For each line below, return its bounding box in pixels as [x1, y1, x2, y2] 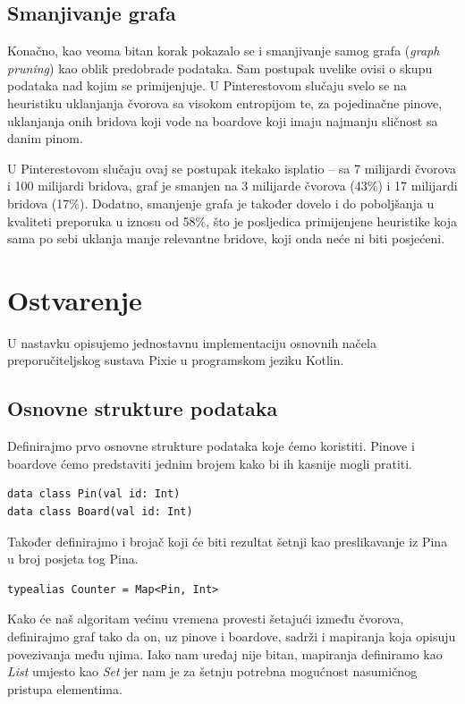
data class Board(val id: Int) [7, 505, 193, 519]
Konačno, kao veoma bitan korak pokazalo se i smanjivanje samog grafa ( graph [7, 41, 440, 60]
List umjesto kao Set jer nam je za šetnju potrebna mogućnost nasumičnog [7, 662, 418, 681]
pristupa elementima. [7, 679, 123, 698]
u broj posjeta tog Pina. [7, 549, 139, 568]
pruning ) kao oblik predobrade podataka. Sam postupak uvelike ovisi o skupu [7, 58, 433, 77]
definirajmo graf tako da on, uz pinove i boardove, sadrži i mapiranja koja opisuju [7, 627, 456, 645]
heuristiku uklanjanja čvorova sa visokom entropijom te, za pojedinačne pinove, [7, 93, 443, 112]
